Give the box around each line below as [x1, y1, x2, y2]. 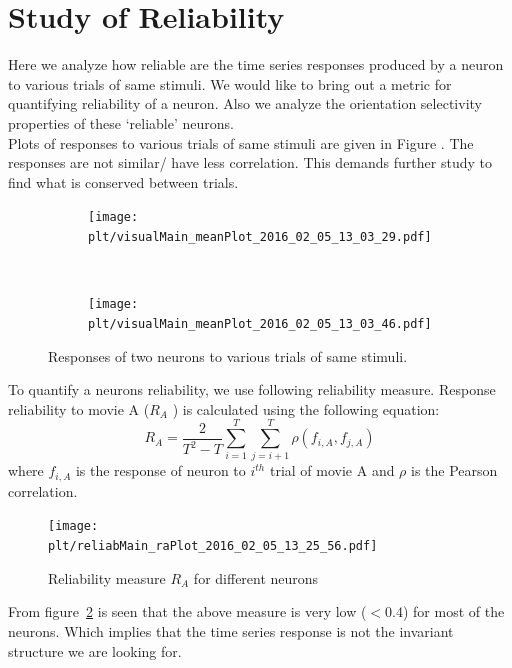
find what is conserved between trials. [8, 171, 239, 192]
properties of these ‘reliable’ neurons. [8, 112, 234, 133]
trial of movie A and [269, 460, 395, 481]
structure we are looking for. [8, 640, 182, 661]
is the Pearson [411, 460, 498, 481]
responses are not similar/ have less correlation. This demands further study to [8, 152, 492, 173]
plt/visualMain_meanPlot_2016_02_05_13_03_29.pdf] [88, 229, 432, 244]
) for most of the [402, 601, 505, 622]
